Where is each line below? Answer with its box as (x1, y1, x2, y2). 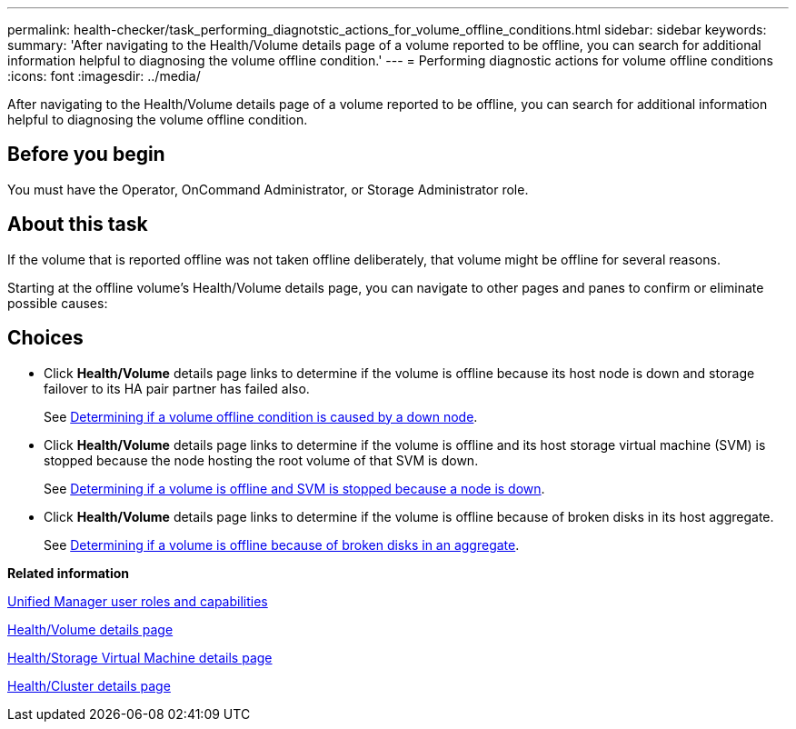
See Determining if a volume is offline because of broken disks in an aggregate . (44, 536, 520, 553)
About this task (7, 213, 148, 236)
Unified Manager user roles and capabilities (7, 593, 268, 609)
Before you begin (7, 143, 165, 166)
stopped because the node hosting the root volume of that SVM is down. (44, 452, 479, 468)
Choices (7, 326, 84, 350)
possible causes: (7, 295, 108, 311)
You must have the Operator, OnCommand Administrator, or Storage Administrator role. (7, 181, 529, 197)
